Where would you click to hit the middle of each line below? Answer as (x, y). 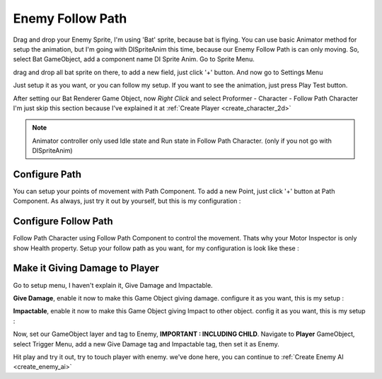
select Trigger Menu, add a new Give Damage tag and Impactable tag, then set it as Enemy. (146, 344)
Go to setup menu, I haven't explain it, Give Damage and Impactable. (113, 285)
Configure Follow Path (63, 222)
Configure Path (47, 174)
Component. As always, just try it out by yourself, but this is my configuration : (127, 201)
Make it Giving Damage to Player (86, 268)
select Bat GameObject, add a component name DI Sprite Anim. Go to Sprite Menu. (134, 59)
